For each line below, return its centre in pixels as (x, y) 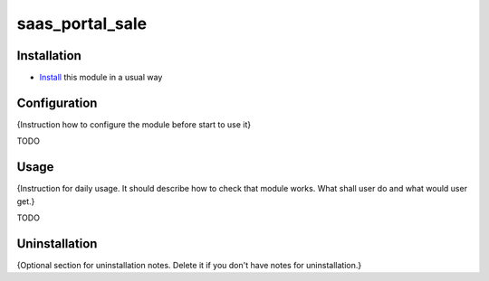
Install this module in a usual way (101, 78)
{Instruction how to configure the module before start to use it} (134, 124)
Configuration (57, 103)
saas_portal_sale (82, 23)
